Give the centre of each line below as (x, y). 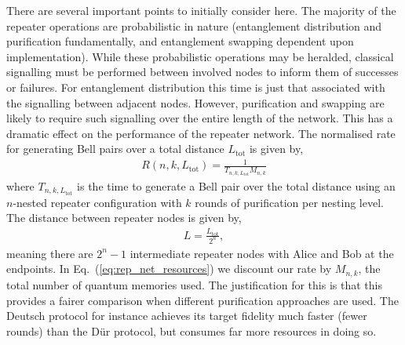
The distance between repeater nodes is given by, (124, 218)
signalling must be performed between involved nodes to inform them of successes (202, 72)
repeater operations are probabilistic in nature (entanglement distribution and (194, 25)
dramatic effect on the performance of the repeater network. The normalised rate (201, 133)
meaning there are (50, 253)
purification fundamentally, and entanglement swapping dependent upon (180, 41)
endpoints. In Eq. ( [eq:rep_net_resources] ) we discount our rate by (169, 269)
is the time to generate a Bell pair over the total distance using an (236, 185)
